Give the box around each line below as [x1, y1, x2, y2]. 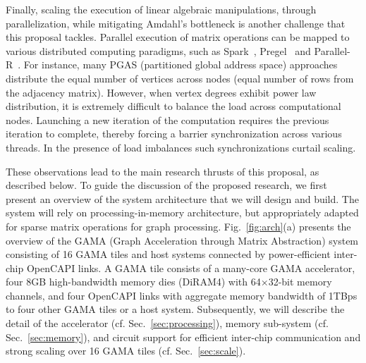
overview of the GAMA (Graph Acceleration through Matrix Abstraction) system [6, 233, 359, 247]
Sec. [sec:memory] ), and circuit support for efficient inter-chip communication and [6, 329, 361, 344]
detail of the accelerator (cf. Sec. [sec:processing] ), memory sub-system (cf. [6, 316, 329, 331]
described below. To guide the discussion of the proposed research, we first [6, 178, 327, 192]
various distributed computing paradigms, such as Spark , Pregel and [6, 43, 311, 58]
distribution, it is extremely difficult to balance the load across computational [6, 99, 341, 113]
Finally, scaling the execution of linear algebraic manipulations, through [6, 2, 317, 16]
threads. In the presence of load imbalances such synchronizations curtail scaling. [6, 140, 356, 154]
